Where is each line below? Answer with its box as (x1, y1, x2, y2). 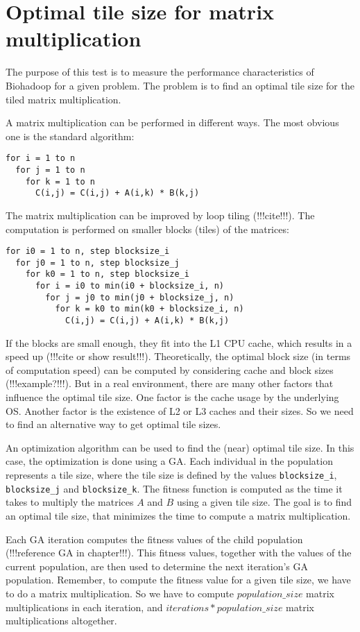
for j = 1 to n (15, 164, 85, 175)
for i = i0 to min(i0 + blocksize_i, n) (35, 281, 224, 291)
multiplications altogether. (6, 613, 117, 628)
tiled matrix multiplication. (6, 92, 121, 106)
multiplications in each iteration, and (6, 599, 163, 614)
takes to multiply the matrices (6, 495, 134, 509)
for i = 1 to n (6, 153, 76, 164)
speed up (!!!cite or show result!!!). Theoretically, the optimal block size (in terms (6, 349, 351, 364)
